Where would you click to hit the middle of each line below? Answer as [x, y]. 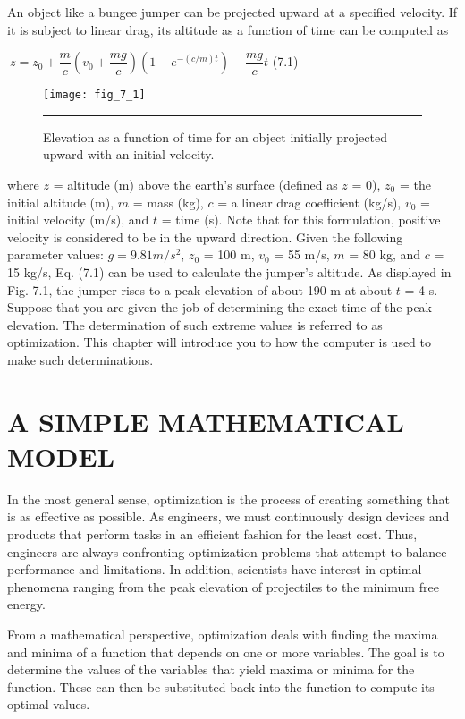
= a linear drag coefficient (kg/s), [309, 202]
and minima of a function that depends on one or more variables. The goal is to [226, 651]
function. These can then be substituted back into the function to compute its [221, 686]
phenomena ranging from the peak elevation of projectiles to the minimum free [223, 586]
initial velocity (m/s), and [78, 220]
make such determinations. [80, 359]
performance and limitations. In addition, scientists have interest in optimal [215, 569]
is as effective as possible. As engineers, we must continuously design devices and [228, 516]
